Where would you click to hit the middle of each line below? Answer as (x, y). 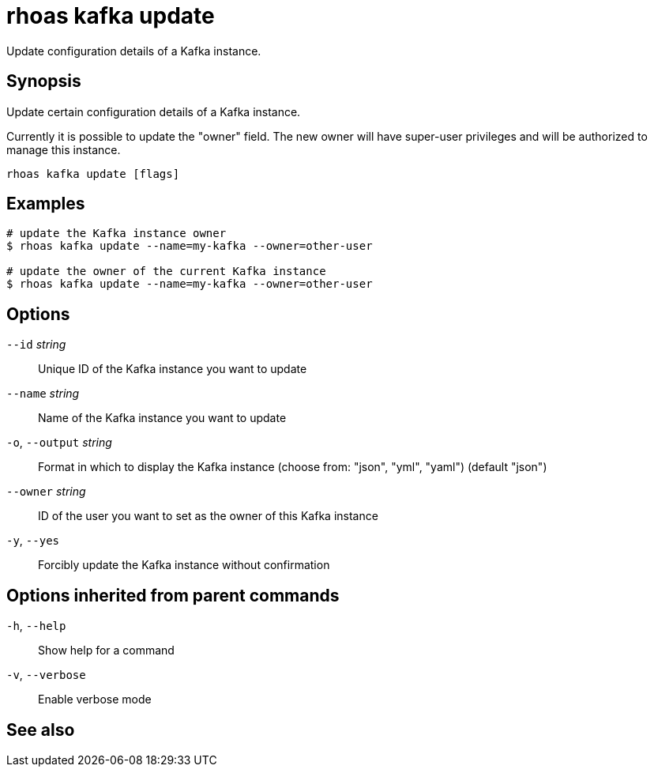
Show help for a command (106, 650)
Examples (46, 204)
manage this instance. (64, 149)
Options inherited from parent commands (173, 595)
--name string (43, 394)
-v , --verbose (46, 675)
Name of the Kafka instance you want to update (162, 418)
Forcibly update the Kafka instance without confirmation (184, 565)
